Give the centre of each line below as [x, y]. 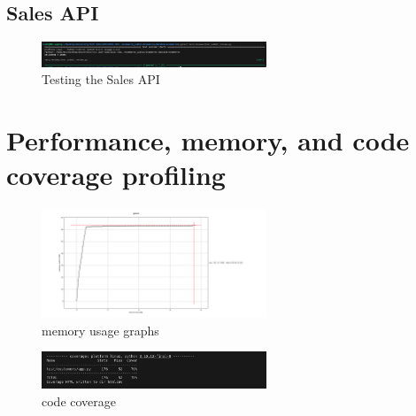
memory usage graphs [100, 330]
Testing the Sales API [101, 79]
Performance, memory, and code [208, 139]
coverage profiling [116, 175]
